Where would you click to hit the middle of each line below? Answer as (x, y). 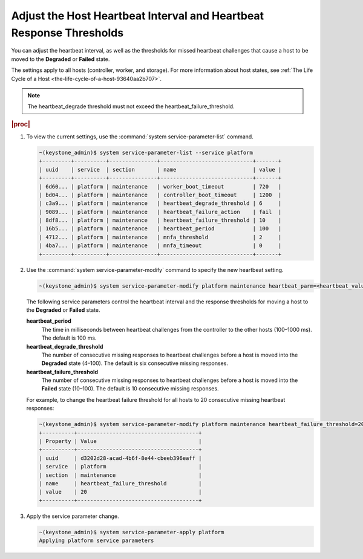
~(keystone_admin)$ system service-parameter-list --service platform (146, 152)
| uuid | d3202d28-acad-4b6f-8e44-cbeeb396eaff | (120, 458)
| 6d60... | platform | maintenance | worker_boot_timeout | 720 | (160, 186)
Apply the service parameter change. (73, 516)
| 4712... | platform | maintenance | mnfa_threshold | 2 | (160, 237)
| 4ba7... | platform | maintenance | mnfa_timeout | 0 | (160, 246)
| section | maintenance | (120, 475)
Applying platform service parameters (96, 541)
